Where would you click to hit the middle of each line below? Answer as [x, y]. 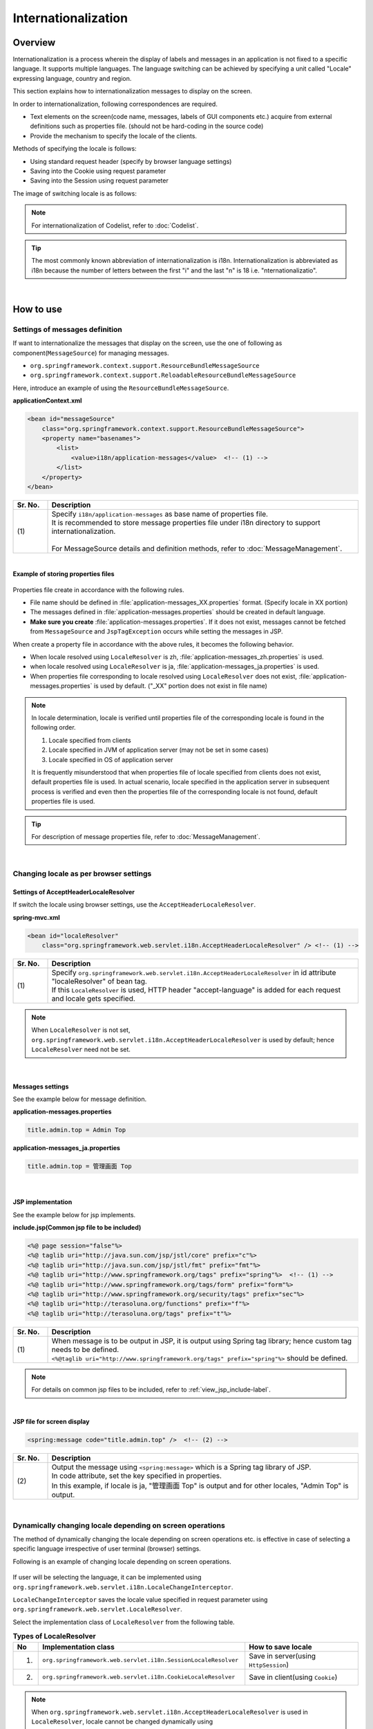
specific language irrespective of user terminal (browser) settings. [107, 1548]
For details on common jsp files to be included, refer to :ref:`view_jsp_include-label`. [151, 1389]
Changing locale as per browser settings [82, 873]
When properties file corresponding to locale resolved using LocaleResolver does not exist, [163, 676]
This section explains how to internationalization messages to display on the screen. [132, 91]
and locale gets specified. [94, 998]
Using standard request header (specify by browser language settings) [131, 161]
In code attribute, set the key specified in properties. [137, 1475]
